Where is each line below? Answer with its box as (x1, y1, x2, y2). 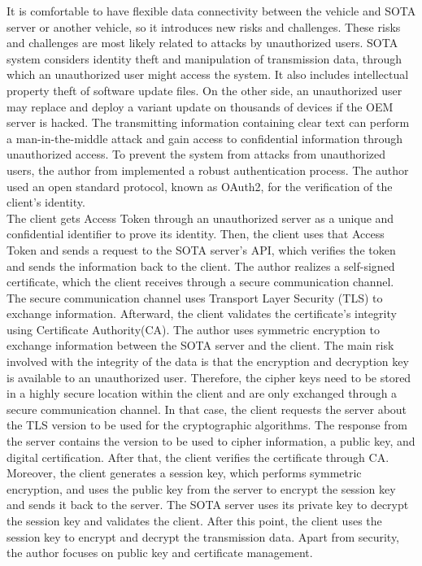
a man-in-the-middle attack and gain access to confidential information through (7, 129, 403, 146)
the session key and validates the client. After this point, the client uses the (7, 512, 382, 529)
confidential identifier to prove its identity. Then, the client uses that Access (7, 225, 385, 242)
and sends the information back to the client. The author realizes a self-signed (7, 257, 395, 274)
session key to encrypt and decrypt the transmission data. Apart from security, (7, 528, 399, 545)
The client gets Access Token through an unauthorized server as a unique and (7, 209, 394, 226)
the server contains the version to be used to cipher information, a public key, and (7, 433, 415, 450)
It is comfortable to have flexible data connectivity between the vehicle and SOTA (7, 2, 416, 19)
